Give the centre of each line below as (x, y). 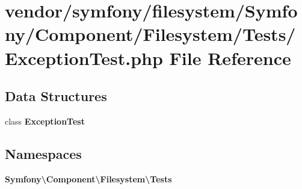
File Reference (230, 57)
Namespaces (43, 153)
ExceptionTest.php (84, 57)
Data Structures (56, 96)
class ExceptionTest (45, 121)
